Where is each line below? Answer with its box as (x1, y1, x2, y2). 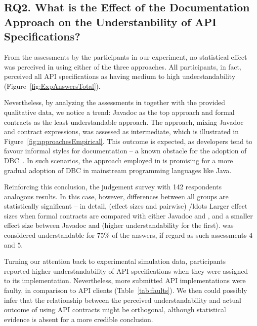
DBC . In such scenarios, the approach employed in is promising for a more (4, 155, 233, 165)
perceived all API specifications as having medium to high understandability (4, 71, 236, 81)
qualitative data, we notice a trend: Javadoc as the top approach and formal (4, 107, 235, 117)
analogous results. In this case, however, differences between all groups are (4, 191, 229, 201)
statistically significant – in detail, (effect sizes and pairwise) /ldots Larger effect (4, 201, 248, 211)
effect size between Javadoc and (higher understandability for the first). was (4, 220, 234, 230)
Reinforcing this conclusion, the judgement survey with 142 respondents (4, 181, 222, 192)
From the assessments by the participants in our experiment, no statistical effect (4, 51, 247, 62)
